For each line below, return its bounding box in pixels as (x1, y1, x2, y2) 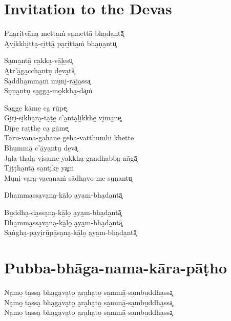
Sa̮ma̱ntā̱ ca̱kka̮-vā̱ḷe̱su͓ (4, 55, 73, 66)
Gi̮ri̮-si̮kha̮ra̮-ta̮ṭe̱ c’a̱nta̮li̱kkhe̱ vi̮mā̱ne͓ (4, 112, 121, 123)
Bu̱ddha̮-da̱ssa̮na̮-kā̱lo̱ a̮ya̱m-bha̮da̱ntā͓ (4, 207, 121, 218)
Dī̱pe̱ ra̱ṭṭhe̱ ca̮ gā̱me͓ (4, 122, 69, 133)
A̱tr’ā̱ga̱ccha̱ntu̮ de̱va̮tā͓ (4, 65, 75, 75)
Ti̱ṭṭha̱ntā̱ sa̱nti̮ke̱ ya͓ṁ (4, 162, 74, 173)
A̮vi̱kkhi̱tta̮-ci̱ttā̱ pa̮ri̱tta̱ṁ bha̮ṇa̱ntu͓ (4, 37, 117, 48)
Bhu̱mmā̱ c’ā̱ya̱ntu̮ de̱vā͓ (4, 142, 78, 153)
